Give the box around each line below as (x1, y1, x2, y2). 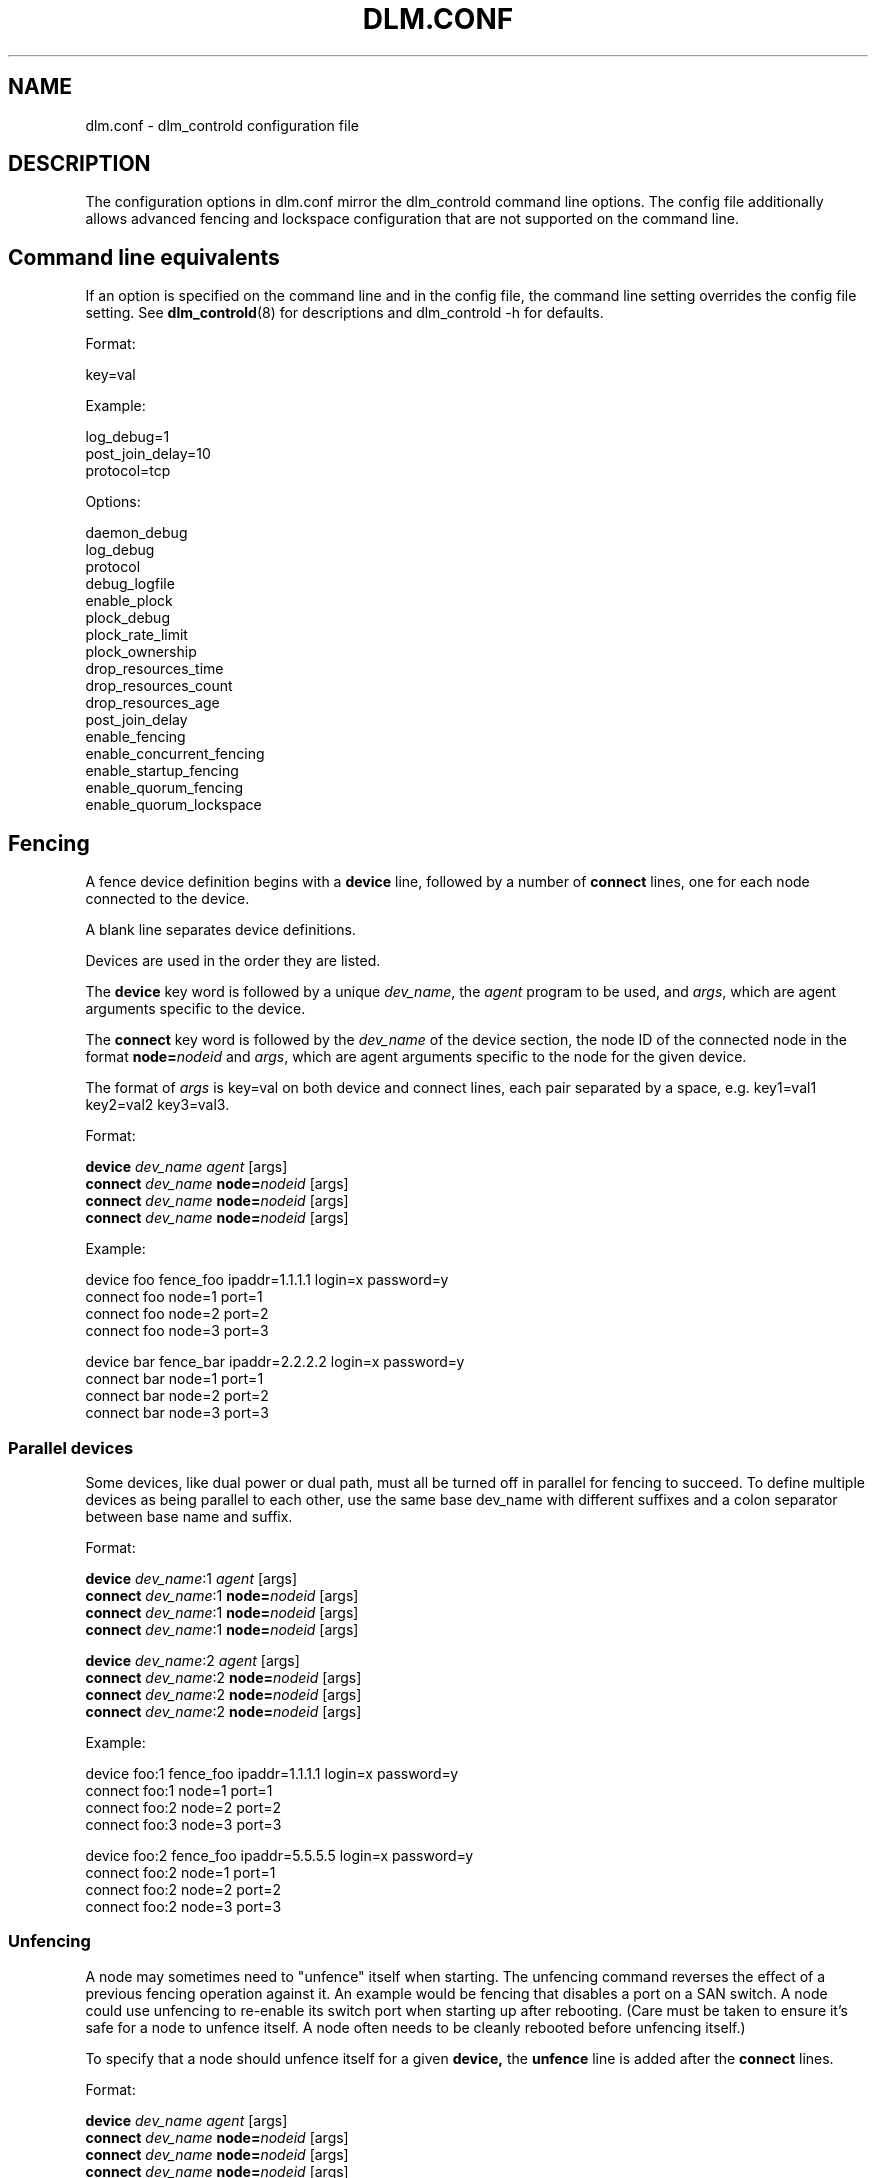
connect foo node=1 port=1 (85, 1288, 263, 1306)
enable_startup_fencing (85, 762, 239, 780)
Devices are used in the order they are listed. (85, 952, 381, 970)
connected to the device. (85, 890, 250, 908)
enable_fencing (85, 728, 186, 746)
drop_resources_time (85, 660, 224, 678)
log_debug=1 (85, 428, 170, 446)
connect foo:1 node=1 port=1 (85, 1781, 273, 1799)
